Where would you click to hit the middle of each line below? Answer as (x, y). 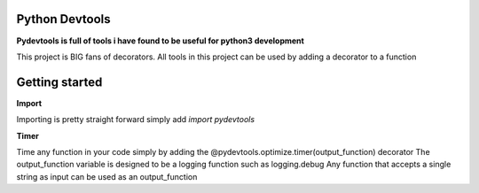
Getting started (59, 82)
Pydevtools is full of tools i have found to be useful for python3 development (161, 41)
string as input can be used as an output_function (107, 176)
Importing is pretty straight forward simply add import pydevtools (136, 120)
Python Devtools (63, 19)
